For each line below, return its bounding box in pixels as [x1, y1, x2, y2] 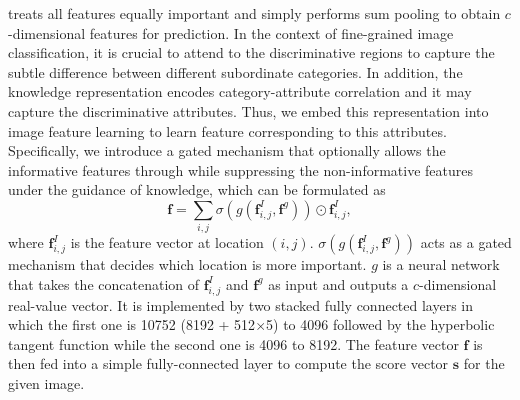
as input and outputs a [268, 273, 409, 294]
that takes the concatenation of [8, 273, 200, 294]
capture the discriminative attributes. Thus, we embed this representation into [8, 100, 489, 121]
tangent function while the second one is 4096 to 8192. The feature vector [8, 333, 459, 354]
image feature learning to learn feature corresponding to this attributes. [8, 120, 447, 141]
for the [463, 353, 505, 374]
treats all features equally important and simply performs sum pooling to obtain [8, 3, 501, 23]
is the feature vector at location [70, 232, 264, 253]
